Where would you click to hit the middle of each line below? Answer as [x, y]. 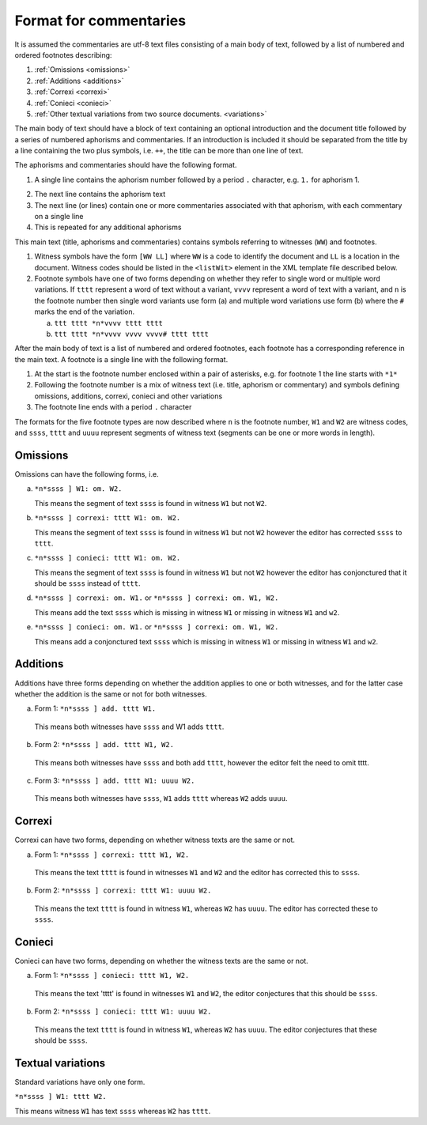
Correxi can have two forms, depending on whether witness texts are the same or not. [155, 840]
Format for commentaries [100, 21]
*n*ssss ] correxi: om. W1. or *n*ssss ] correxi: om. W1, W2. [157, 598]
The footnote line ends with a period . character [113, 407]
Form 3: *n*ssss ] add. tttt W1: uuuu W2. [115, 780]
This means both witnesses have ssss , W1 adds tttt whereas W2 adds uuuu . [161, 798]
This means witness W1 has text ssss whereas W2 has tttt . [113, 1111]
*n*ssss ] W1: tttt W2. [60, 1097]
